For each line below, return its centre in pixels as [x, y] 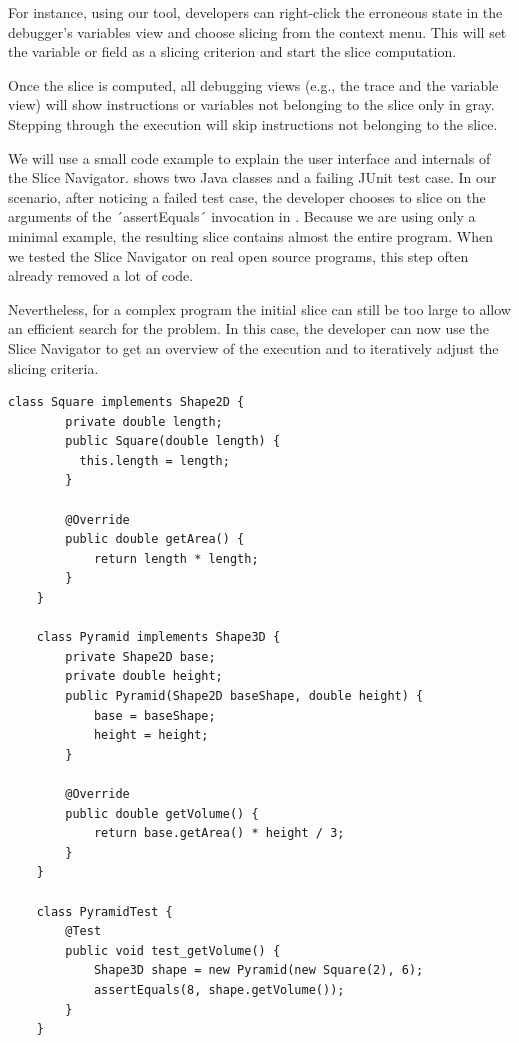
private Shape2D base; [140, 656]
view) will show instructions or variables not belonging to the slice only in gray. [251, 104]
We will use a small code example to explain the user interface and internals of [249, 157]
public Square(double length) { [173, 441]
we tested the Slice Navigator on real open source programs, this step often [238, 255]
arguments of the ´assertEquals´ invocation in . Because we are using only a [242, 216]
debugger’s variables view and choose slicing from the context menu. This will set [257, 31]
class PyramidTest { [104, 911]
